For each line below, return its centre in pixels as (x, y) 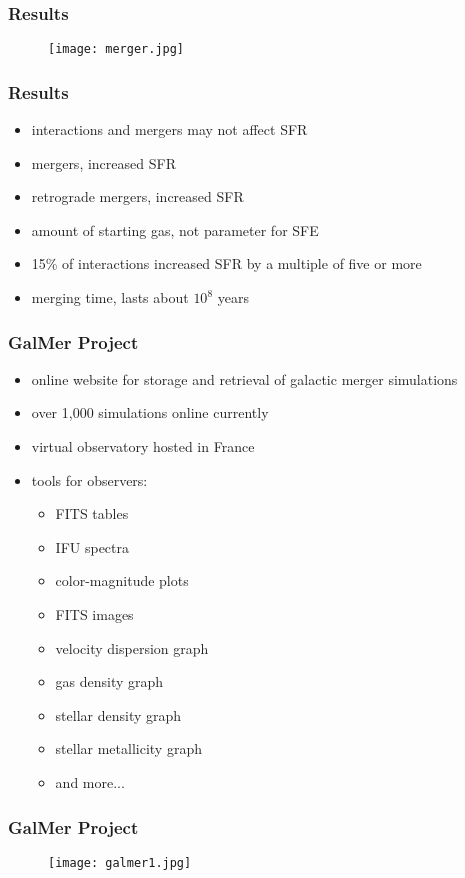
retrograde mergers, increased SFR (137, 196)
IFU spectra (92, 546)
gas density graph (109, 681)
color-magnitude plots (122, 580)
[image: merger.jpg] (116, 49)
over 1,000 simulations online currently (150, 412)
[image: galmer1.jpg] (120, 862)
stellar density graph (118, 714)
